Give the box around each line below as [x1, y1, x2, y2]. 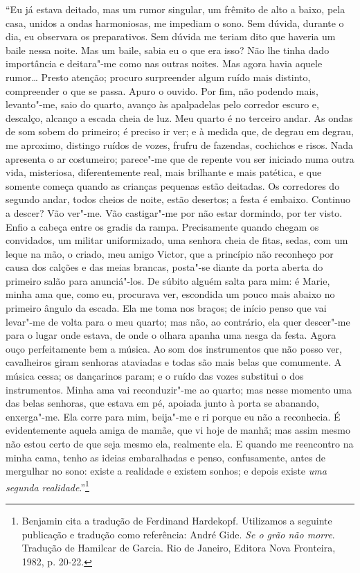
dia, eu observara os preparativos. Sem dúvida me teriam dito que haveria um [6, 29, 336, 44]
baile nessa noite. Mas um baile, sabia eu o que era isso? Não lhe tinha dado [6, 42, 330, 57]
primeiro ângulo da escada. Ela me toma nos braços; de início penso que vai [6, 301, 327, 315]
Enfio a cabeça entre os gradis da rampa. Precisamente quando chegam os [6, 219, 319, 233]
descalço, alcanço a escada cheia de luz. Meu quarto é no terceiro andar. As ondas [6, 110, 353, 125]
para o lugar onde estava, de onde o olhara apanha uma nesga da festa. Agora [6, 328, 336, 342]
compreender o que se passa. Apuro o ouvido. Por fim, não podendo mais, [6, 83, 318, 98]
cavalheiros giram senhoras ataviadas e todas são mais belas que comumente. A [6, 355, 342, 369]
